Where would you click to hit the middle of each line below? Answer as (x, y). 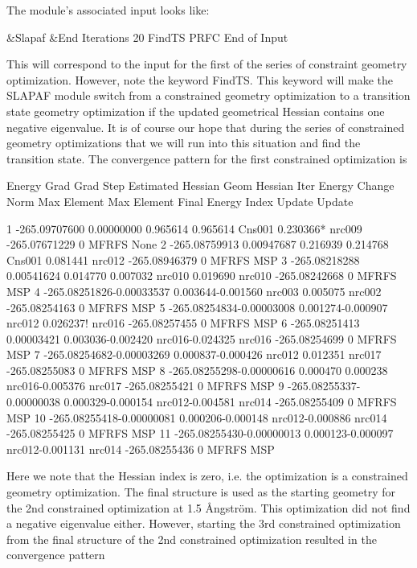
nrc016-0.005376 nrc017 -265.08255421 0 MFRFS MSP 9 (145, 386)
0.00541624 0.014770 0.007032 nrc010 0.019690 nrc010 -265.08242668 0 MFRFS (202, 276)
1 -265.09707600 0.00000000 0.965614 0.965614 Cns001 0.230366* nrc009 (184, 228)
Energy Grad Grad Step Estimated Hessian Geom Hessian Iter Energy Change (200, 185)
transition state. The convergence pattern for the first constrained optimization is (207, 158)
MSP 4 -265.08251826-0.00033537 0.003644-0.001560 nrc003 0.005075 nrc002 (194, 291)
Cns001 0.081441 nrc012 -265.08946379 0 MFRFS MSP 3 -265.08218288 (183, 259)
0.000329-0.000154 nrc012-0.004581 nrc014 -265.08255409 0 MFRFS (230, 402)
